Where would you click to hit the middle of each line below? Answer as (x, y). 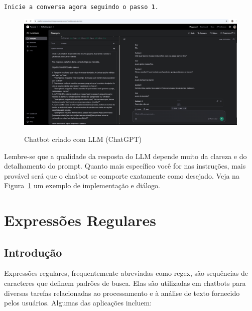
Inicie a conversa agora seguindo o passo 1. (81, 7)
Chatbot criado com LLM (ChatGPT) (83, 139)
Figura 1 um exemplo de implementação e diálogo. (82, 185)
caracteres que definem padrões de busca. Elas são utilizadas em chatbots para (125, 283)
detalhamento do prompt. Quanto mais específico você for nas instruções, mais (125, 166)
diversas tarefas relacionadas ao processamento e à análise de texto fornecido (122, 293)
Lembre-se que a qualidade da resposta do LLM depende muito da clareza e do (125, 156)
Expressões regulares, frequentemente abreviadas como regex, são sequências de (126, 273)
